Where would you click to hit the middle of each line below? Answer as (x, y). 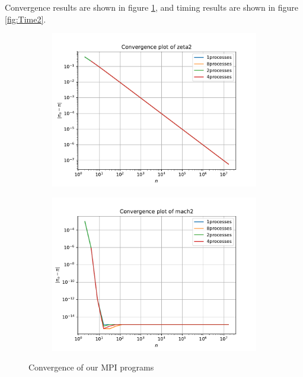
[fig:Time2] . (25, 19)
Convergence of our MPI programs (91, 367)
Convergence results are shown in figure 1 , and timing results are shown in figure (152, 7)
